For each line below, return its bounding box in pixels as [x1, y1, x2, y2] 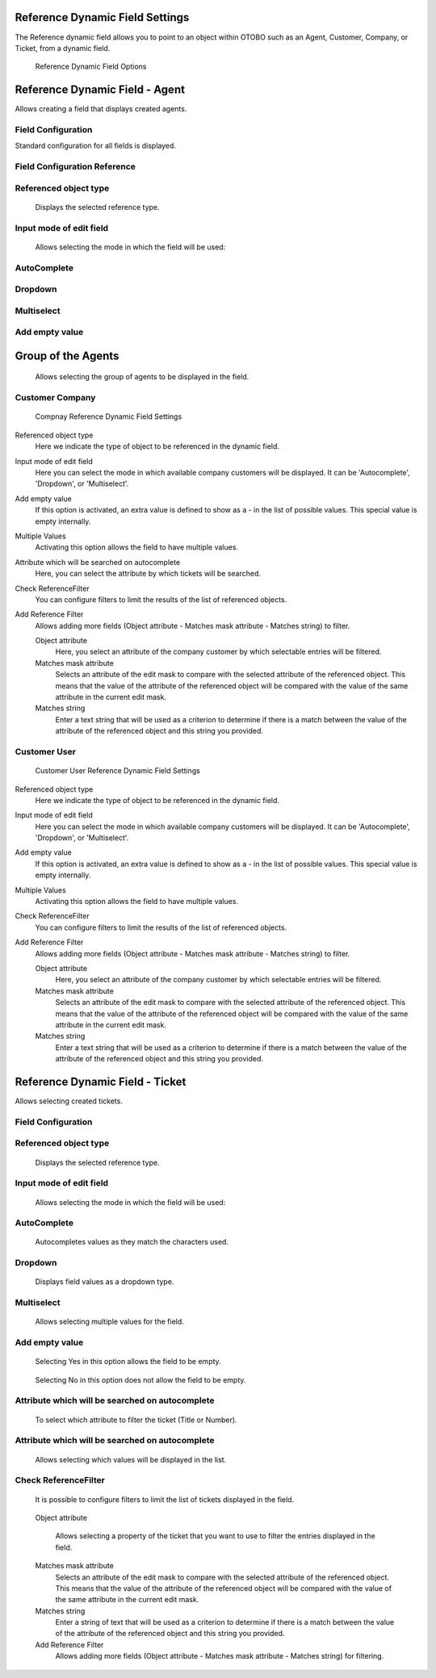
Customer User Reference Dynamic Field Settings [35, 766, 201, 776]
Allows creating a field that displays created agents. [15, 104, 187, 114]
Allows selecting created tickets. [15, 1096, 123, 1106]
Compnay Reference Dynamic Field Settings [35, 412, 182, 421]
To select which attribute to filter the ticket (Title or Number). [35, 1415, 237, 1425]
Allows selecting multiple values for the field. [35, 1316, 185, 1327]
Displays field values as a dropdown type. [35, 1277, 174, 1287]
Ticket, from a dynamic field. [15, 43, 111, 52]
